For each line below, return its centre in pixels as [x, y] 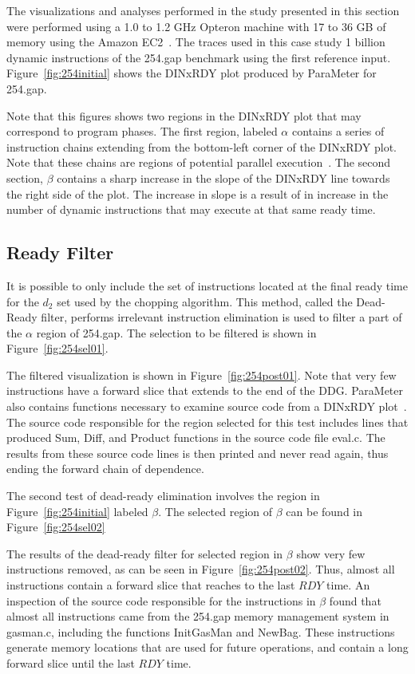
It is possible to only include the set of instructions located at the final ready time [207, 285]
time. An [348, 585]
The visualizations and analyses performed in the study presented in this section [203, 10]
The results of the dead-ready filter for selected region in [145, 553]
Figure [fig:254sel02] [56, 527]
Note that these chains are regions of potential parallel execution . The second [199, 162]
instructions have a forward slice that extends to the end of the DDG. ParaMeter [205, 390]
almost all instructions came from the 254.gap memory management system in [198, 616]
